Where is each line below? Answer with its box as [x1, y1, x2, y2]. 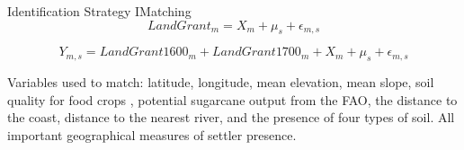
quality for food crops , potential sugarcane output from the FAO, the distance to [7, 90, 458, 109]
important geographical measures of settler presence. [7, 125, 297, 144]
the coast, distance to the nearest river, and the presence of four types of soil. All [7, 108, 455, 127]
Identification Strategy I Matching [7, 2, 192, 20]
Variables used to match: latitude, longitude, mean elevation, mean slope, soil [7, 73, 434, 92]
